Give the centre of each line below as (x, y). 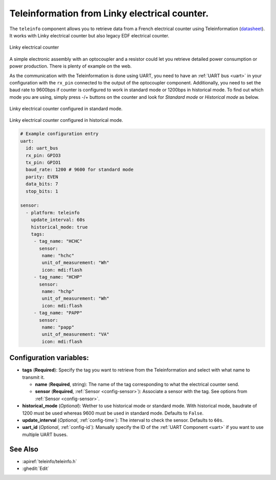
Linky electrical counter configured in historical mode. (66, 120)
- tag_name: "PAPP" (58, 313)
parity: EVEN (42, 177)
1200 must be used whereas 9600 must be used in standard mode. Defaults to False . (113, 413)
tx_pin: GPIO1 (43, 162)
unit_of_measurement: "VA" (75, 334)
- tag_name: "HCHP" (58, 277)
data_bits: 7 (42, 184)
